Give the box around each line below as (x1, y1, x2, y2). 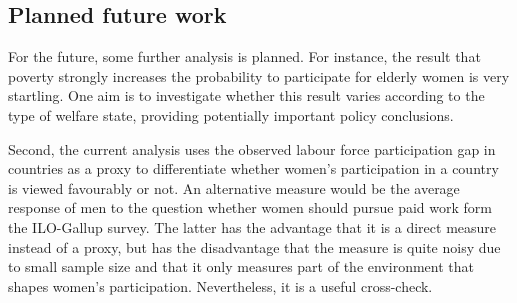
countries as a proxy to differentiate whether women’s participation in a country (8, 158, 499, 179)
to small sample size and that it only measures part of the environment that (8, 256, 474, 277)
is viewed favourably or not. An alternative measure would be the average (8, 177, 460, 198)
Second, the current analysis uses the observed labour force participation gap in (8, 138, 496, 159)
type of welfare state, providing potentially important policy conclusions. (8, 104, 454, 125)
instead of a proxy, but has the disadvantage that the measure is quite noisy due (8, 236, 501, 257)
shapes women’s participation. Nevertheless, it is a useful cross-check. (8, 275, 433, 296)
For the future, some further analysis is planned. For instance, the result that (8, 46, 481, 67)
